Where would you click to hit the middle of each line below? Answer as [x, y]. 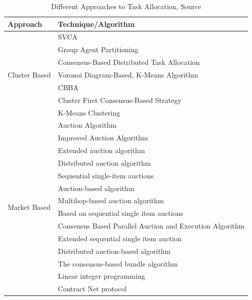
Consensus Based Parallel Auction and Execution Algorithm [151, 226]
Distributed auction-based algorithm [114, 251]
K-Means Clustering [89, 112]
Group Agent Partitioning [98, 49]
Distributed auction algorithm [104, 162]
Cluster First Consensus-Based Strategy [120, 100]
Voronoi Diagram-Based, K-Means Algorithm [128, 74]
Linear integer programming [101, 276]
